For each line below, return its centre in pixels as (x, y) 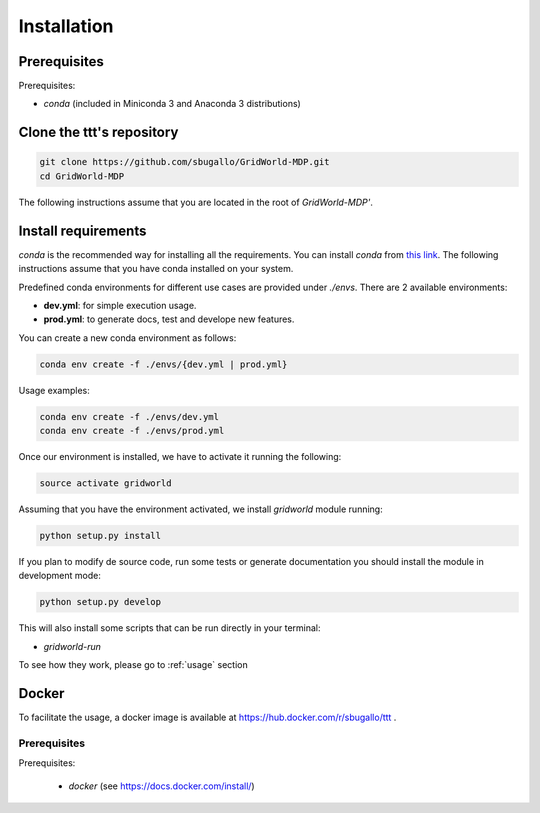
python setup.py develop (100, 602)
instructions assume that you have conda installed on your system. (156, 269)
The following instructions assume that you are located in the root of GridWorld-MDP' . (196, 202)
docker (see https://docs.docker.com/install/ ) (161, 786)
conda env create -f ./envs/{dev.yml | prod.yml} (163, 364)
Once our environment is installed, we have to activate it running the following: (180, 457)
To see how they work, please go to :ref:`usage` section (133, 665)
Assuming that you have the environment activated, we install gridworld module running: (201, 509)
